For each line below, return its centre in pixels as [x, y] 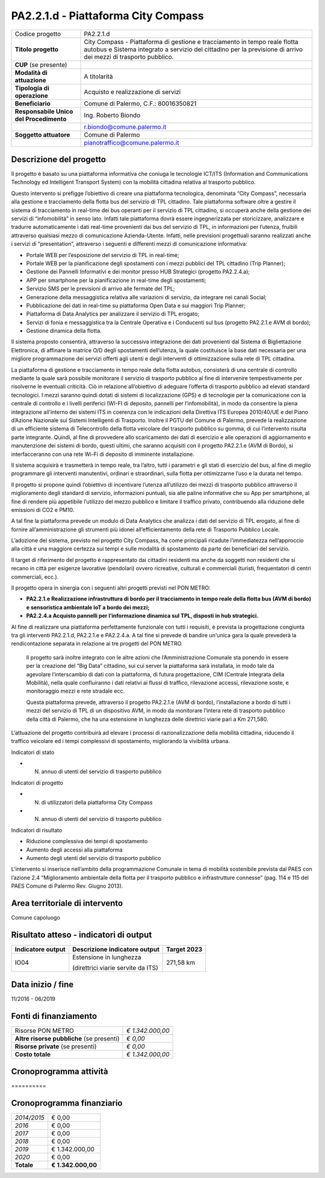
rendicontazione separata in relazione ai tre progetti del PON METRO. [97, 644]
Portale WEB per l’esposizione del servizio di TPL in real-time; [103, 255]
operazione [31, 95]
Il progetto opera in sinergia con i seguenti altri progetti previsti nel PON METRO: [111, 588]
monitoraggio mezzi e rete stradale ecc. [76, 691]
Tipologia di [32, 88]
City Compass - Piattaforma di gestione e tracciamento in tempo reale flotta [191, 42]
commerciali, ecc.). [35, 577]
